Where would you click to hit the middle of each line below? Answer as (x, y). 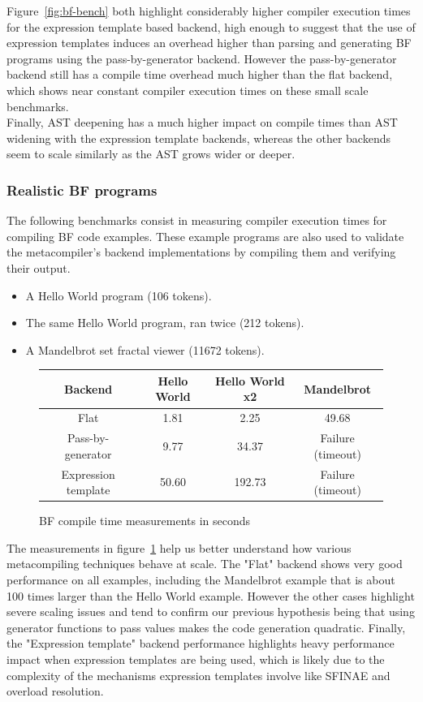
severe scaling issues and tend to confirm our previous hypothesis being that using (211, 612)
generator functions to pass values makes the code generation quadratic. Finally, (206, 627)
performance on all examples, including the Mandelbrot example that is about (201, 579)
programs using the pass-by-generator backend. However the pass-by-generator (202, 58)
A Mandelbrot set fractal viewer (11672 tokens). (145, 349)
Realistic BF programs (82, 189)
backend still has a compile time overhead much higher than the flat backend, (200, 74)
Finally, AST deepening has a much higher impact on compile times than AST (202, 122)
